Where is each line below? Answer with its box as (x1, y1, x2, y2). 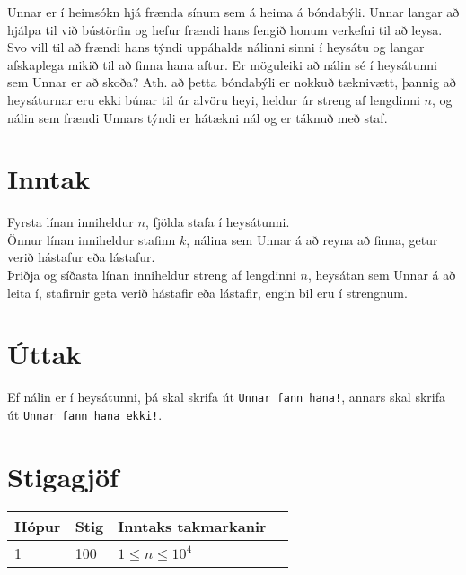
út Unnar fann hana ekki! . (7, 405, 163, 424)
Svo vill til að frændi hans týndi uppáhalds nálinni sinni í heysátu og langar (7, 38, 425, 57)
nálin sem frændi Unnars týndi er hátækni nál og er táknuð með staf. (7, 108, 388, 126)
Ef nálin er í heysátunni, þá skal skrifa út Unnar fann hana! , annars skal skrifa (7, 388, 445, 406)
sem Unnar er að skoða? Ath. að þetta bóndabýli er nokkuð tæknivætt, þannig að (7, 73, 456, 91)
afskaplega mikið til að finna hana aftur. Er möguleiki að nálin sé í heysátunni (7, 55, 437, 74)
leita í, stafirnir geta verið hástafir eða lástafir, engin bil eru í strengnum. (7, 283, 408, 301)
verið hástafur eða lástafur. (7, 248, 155, 266)
